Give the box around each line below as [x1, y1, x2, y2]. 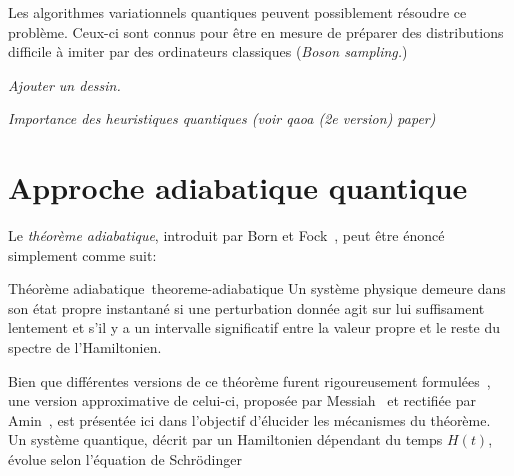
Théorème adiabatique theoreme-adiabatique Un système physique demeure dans [8, 278, 506, 299]
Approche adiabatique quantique [8, 167, 468, 208]
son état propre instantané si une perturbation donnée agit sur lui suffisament [8, 297, 485, 318]
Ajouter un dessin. [8, 74, 121, 95]
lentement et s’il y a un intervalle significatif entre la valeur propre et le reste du [8, 317, 500, 338]
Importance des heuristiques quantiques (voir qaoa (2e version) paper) [8, 108, 436, 129]
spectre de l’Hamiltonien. [8, 337, 162, 358]
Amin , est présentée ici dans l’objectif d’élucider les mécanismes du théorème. [8, 409, 491, 430]
